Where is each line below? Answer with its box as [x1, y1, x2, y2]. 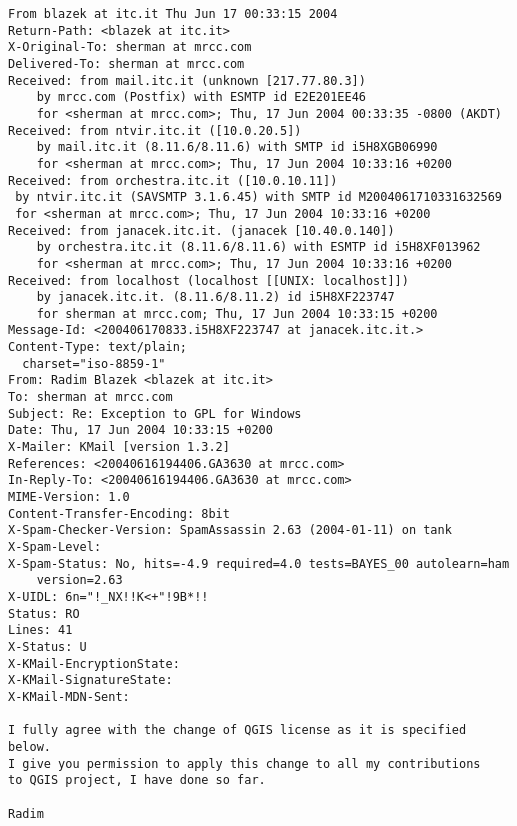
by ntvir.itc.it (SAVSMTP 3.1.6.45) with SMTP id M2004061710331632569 [15, 190, 502, 205]
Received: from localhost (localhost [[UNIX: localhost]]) [8, 273, 409, 288]
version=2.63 [36, 573, 123, 588]
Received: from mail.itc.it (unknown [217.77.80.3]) [8, 73, 366, 88]
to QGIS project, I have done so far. [8, 773, 266, 788]
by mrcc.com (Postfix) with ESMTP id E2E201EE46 [36, 90, 366, 105]
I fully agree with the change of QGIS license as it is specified [8, 723, 467, 738]
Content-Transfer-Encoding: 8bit [8, 506, 230, 521]
